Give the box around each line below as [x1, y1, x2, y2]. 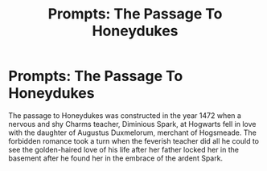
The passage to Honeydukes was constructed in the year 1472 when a [8, 110, 241, 120]
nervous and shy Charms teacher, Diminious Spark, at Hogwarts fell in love [8, 119, 257, 128]
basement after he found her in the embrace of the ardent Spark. [8, 153, 224, 163]
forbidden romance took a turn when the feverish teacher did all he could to [8, 136, 260, 145]
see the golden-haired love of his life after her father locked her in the [8, 145, 240, 154]
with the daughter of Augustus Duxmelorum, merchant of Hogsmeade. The [8, 128, 257, 137]
